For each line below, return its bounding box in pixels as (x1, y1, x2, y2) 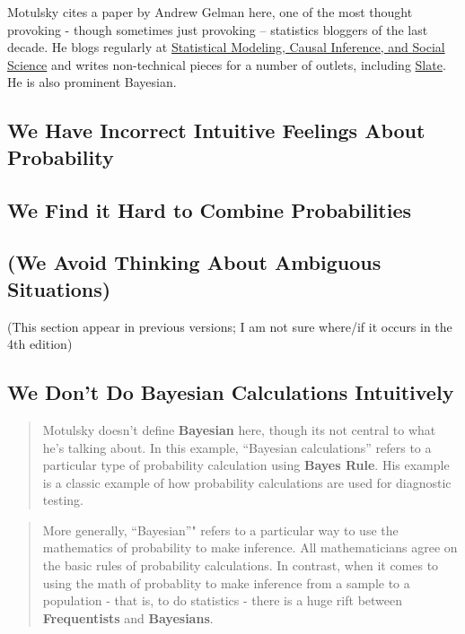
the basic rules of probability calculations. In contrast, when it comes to (42, 556, 439, 575)
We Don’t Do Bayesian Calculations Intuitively (7, 378, 454, 406)
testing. (42, 491, 83, 509)
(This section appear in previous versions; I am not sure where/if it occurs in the (7, 317, 452, 335)
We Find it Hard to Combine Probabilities (7, 195, 412, 223)
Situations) (7, 274, 111, 302)
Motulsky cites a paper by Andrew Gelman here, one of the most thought (7, 3, 413, 21)
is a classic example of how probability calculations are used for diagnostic (42, 473, 452, 491)
